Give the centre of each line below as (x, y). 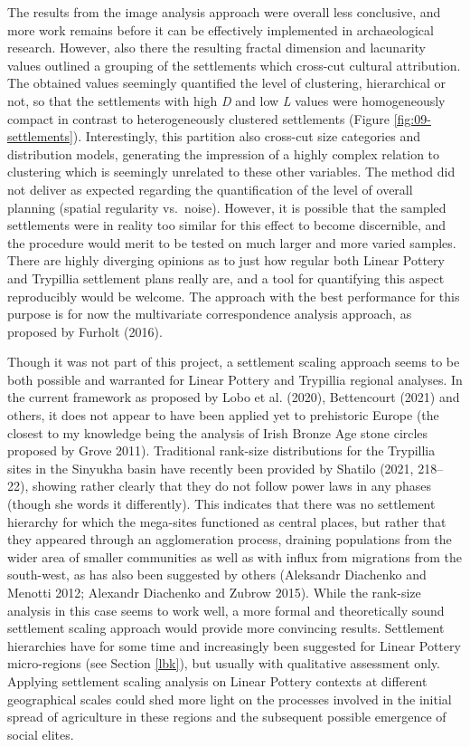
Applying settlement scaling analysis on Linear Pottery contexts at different (217, 680)
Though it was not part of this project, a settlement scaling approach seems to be (234, 362)
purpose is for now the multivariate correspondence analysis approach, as (210, 314)
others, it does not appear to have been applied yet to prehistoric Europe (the (223, 415)
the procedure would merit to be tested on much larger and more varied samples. (232, 242)
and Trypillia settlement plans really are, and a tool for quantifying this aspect (226, 278)
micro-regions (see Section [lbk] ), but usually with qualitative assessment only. (224, 663)
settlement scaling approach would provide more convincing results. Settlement (226, 628)
